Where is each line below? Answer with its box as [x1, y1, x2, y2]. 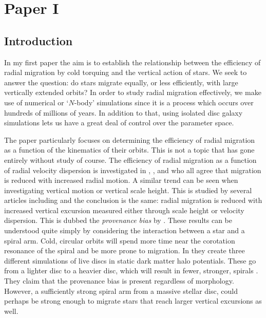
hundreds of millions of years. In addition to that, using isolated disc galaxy [4, 107, 243, 118]
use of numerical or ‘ [4, 97, 69, 107]
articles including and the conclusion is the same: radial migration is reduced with [4, 195, 262, 205]
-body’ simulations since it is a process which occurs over [74, 97, 254, 107]
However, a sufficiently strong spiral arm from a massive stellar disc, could [4, 285, 238, 296]
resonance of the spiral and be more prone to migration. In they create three [4, 245, 245, 256]
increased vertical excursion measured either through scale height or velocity [4, 204, 244, 215]
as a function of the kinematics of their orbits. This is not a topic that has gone [4, 144, 255, 155]
